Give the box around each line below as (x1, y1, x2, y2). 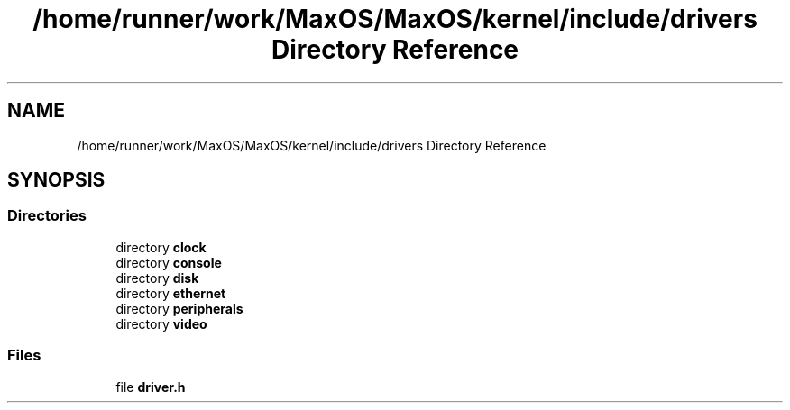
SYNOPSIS (7, 169, 106, 192)
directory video (115, 315, 207, 332)
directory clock (115, 239, 207, 255)
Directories (7, 206, 87, 225)
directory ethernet (115, 285, 226, 301)
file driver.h (115, 378, 186, 395)
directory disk (115, 269, 199, 286)
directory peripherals (115, 300, 243, 316)
